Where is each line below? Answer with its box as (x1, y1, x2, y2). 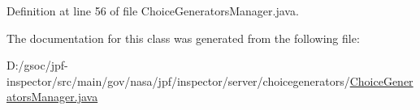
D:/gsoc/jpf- (6, 57, 68, 74)
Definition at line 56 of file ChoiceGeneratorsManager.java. (6, 2, 299, 19)
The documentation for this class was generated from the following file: (6, 29, 360, 46)
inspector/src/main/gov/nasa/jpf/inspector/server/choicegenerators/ (6, 72, 350, 89)
